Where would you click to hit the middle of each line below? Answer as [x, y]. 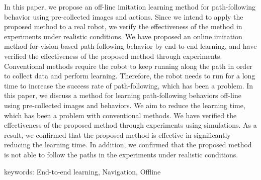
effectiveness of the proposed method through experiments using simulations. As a [130, 125]
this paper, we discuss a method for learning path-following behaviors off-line [123, 95]
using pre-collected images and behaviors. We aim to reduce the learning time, [125, 105]
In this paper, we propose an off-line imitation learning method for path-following [130, 7]
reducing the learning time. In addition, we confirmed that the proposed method [128, 145]
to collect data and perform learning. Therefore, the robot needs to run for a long [130, 76]
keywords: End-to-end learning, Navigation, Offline [82, 171]
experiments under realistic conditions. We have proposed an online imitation [123, 36]
